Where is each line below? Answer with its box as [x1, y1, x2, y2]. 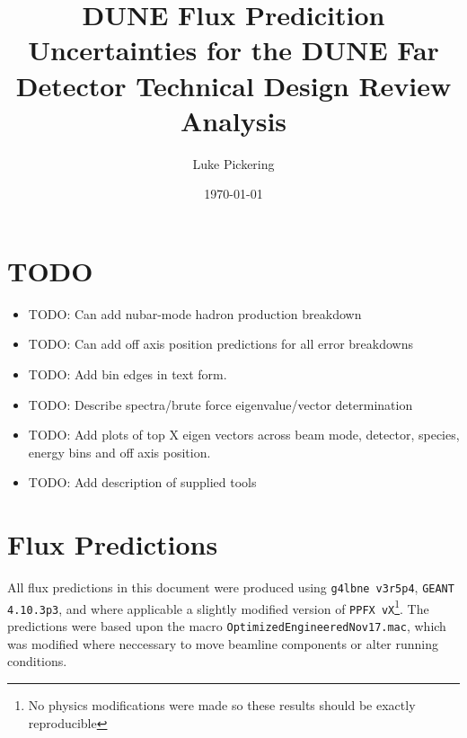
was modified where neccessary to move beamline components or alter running [7, 634, 438, 653]
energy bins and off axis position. [28, 442, 211, 461]
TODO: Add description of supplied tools [28, 473, 257, 492]
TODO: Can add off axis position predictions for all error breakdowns [28, 334, 413, 353]
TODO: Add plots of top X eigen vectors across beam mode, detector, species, [28, 425, 460, 444]
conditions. [7, 652, 67, 671]
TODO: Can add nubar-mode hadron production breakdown [28, 304, 362, 323]
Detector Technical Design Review [15, 67, 452, 103]
